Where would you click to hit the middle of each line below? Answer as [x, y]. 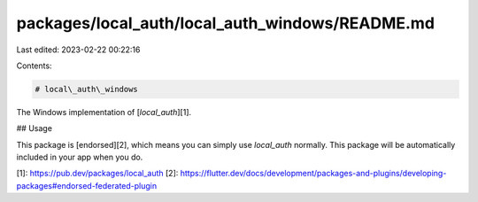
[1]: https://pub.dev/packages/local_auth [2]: [97, 174]
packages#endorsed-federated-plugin [87, 185]
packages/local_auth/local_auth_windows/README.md [226, 23]
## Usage [35, 128]
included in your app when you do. [80, 157]
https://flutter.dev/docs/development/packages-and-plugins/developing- [313, 174]
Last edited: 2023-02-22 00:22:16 [78, 50]
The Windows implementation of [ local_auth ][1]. [104, 112]
